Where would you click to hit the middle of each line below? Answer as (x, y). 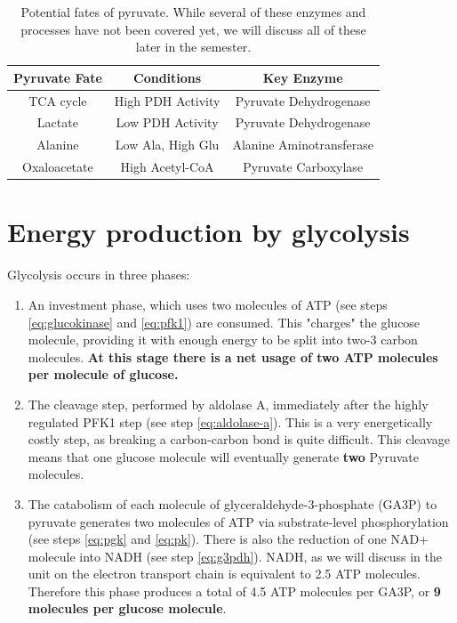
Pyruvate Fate (58, 77)
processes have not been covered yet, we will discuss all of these (193, 29)
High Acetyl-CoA (167, 167)
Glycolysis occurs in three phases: (99, 275)
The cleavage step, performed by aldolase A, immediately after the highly (228, 404)
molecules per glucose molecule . (127, 608)
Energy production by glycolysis (208, 232)
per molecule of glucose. (103, 374)
